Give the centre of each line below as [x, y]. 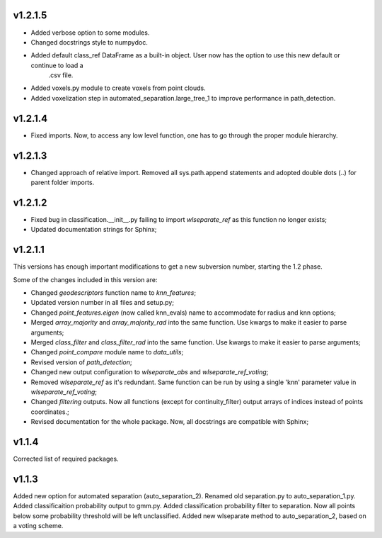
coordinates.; [50, 412]
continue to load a [57, 65]
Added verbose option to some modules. [90, 33]
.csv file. [61, 75]
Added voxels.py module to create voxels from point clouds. [118, 88]
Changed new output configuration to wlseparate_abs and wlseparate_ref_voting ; [150, 372]
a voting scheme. [38, 526]
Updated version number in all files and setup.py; [103, 303]
